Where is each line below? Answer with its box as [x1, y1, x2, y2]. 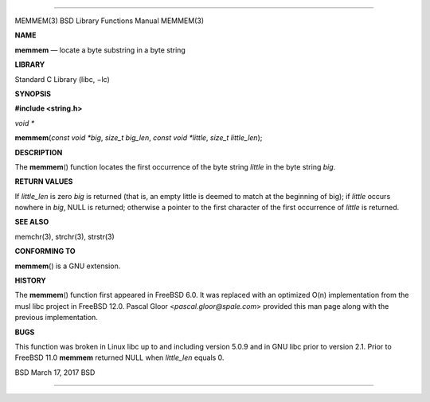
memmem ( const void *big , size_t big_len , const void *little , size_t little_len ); [14, 133, 263, 142]
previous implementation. [14, 313, 99, 322]
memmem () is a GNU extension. [14, 261, 121, 271]
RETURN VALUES [14, 177, 73, 186]
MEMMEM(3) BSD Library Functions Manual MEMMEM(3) [14, 16, 205, 25]
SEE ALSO [14, 217, 49, 227]
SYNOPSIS [14, 88, 52, 99]
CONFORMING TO [14, 247, 76, 256]
